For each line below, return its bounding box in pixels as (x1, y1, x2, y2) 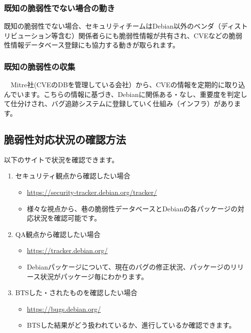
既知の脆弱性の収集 (4, 60, 76, 72)
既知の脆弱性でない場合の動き (4, 1, 115, 14)
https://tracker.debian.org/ (27, 245, 108, 255)
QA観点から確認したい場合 (15, 229, 101, 239)
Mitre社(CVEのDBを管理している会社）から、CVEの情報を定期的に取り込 (10, 79, 245, 90)
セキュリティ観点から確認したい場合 (15, 171, 130, 181)
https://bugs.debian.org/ (27, 303, 101, 314)
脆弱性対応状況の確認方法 (4, 131, 126, 146)
